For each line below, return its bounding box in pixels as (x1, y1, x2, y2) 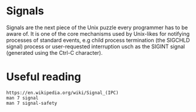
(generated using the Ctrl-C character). (6, 49, 103, 56)
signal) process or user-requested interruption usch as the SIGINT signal (6, 43, 185, 50)
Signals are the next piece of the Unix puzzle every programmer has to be (6, 24, 188, 31)
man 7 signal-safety (6, 100, 58, 106)
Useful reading (6, 70, 81, 84)
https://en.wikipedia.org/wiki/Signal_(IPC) (6, 89, 119, 96)
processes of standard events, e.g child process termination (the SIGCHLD (6, 36, 190, 43)
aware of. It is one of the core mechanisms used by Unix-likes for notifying (6, 30, 190, 37)
